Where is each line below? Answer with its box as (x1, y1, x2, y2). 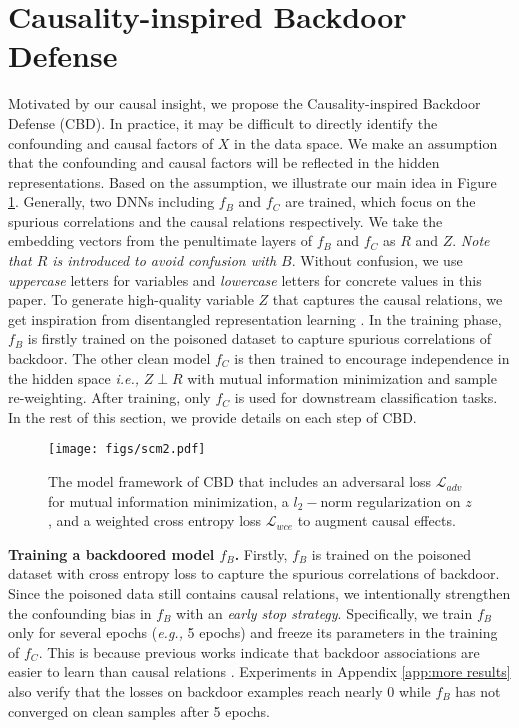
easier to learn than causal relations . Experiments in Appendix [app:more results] (8, 661, 511, 682)
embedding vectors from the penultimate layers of (8, 230, 312, 251)
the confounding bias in (8, 602, 152, 623)
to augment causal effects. (297, 510, 456, 531)
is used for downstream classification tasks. (234, 387, 498, 408)
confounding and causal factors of (8, 132, 214, 153)
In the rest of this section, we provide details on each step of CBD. (8, 406, 417, 427)
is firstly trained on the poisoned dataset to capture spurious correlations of (27, 328, 491, 349)
